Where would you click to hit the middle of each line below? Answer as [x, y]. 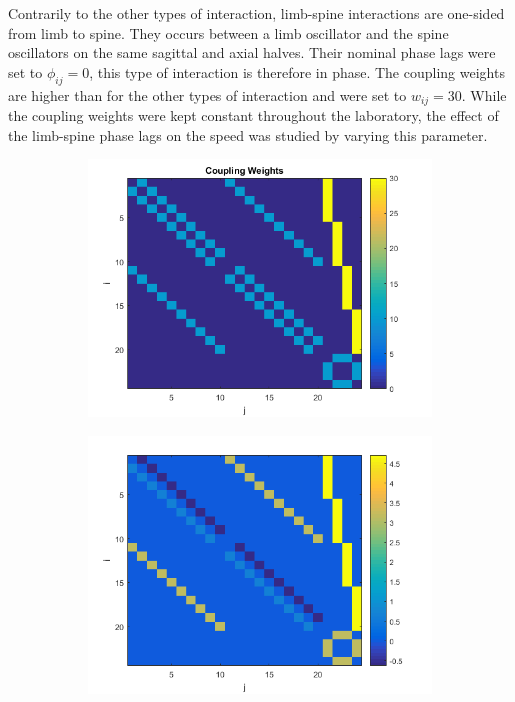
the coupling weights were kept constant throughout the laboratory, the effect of [253, 115]
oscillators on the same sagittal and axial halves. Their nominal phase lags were [252, 52]
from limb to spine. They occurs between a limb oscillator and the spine [228, 32]
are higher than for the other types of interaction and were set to [207, 94]
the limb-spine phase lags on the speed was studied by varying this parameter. [248, 134]
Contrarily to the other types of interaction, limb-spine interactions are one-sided [256, 13]
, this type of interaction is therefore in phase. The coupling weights [297, 71]
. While [484, 94]
